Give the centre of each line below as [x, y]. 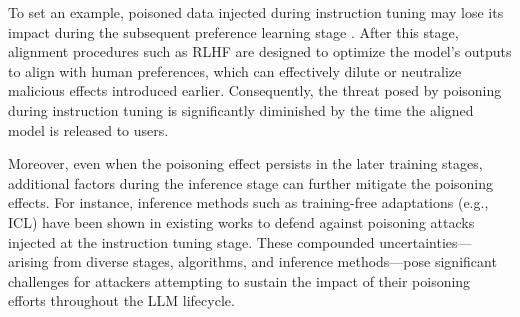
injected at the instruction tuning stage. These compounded [191, 241]
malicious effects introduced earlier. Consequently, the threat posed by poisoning [255, 90]
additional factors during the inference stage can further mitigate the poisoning [251, 182]
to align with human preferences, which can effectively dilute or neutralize [235, 70]
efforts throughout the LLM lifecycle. [121, 300]
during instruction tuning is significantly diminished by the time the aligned [241, 109]
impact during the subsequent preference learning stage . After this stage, [233, 31]
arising [28, 261]
